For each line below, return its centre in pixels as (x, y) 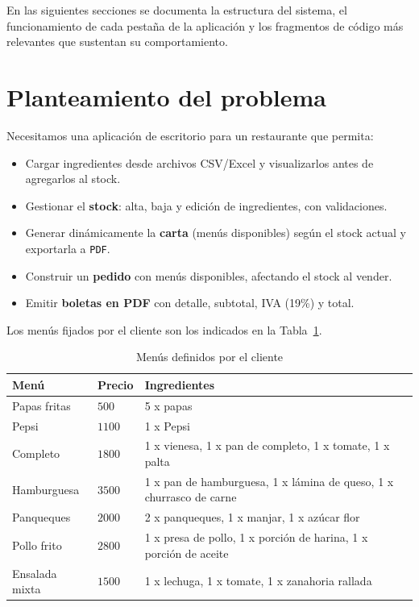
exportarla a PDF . (68, 248)
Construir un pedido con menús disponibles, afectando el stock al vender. (209, 275)
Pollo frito (37, 545)
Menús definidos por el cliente (209, 357)
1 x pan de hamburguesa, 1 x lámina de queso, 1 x (269, 481)
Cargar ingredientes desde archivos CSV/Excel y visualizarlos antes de (199, 162)
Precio (115, 384)
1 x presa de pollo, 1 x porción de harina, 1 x (256, 537)
